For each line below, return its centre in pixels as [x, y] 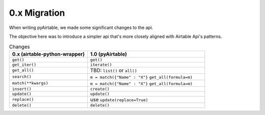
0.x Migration [37, 13]
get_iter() [24, 65]
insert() [22, 89]
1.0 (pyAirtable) [108, 54]
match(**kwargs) [30, 83]
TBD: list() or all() [114, 70]
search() [22, 77]
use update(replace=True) [119, 99]
